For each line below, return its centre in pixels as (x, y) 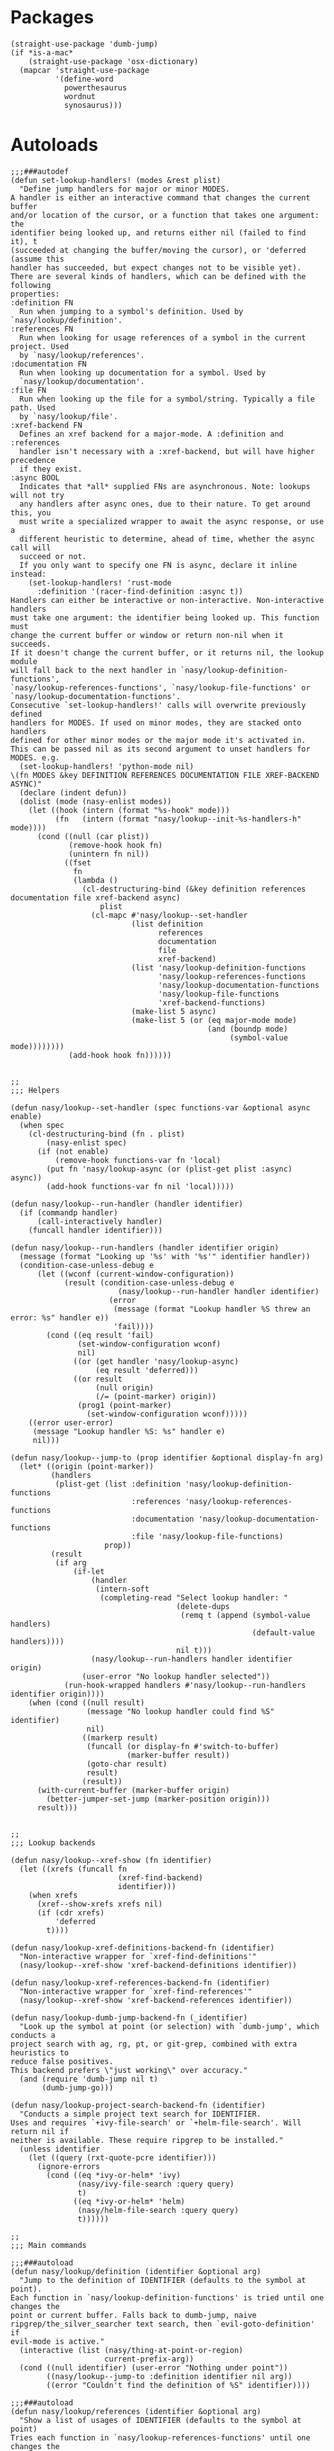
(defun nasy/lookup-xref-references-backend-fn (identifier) (140, 1982)
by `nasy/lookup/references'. (82, 355)
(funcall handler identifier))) (95, 1230)
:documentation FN (48, 364)
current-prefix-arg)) (149, 2359)
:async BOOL (35, 477)
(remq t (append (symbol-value (245, 1615)
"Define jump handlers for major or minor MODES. (124, 189)
